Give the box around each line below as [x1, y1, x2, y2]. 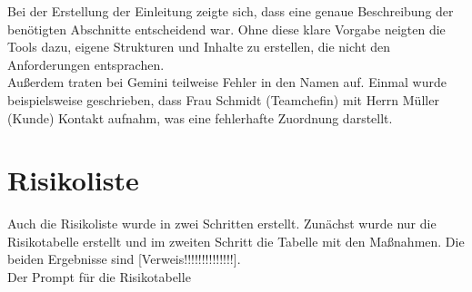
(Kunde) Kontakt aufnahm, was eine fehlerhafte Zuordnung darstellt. [7, 108, 393, 127]
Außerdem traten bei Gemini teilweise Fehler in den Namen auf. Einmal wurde [7, 73, 447, 92]
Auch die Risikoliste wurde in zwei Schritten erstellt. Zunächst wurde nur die [7, 214, 437, 233]
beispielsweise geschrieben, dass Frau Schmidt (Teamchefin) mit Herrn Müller [7, 90, 439, 109]
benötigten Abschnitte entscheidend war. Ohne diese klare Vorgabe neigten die [7, 19, 446, 38]
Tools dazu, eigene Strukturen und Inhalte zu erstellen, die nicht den [7, 37, 391, 56]
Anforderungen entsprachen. [7, 54, 165, 73]
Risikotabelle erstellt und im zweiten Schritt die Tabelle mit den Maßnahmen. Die [7, 231, 465, 250]
